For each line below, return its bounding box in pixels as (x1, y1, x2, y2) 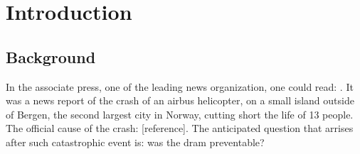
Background (6, 45, 96, 67)
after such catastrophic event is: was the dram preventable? (6, 134, 265, 149)
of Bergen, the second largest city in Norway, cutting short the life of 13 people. (6, 106, 354, 121)
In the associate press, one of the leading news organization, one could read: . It (6, 79, 354, 94)
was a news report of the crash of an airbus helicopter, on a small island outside (6, 93, 354, 108)
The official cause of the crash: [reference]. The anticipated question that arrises (6, 121, 354, 136)
